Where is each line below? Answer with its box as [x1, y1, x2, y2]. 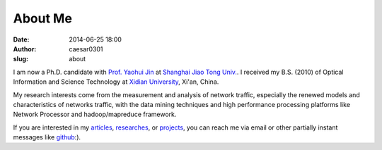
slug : [13, 55, 28, 63]
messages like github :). [13, 133, 81, 142]
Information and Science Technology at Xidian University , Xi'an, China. [13, 77, 219, 86]
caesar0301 [69, 44, 103, 53]
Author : [13, 44, 37, 53]
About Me [13, 11, 72, 26]
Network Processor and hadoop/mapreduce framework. [13, 110, 177, 119]
